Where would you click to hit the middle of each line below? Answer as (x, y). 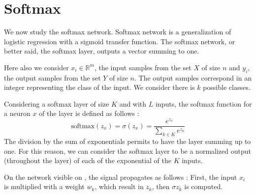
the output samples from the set (52, 77)
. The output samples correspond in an (193, 77)
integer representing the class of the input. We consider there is (99, 87)
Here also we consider (36, 67)
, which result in (119, 186)
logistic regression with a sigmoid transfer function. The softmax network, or (120, 41)
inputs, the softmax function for (204, 103)
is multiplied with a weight (44, 186)
